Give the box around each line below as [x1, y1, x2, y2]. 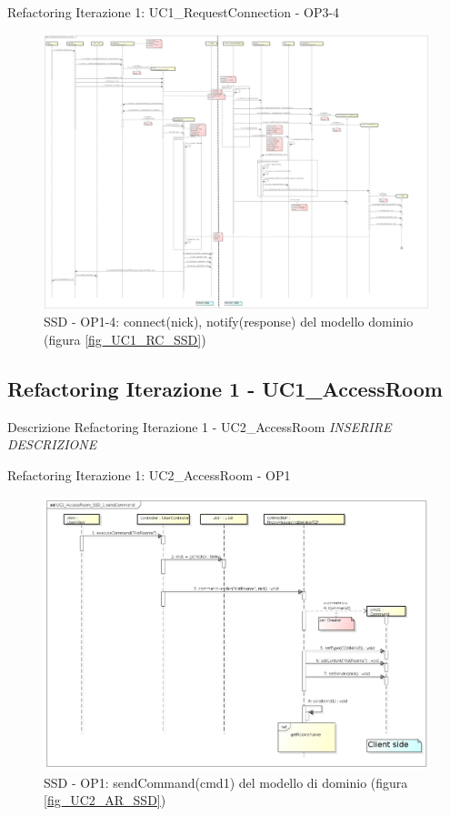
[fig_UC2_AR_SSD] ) [44, 791, 166, 810]
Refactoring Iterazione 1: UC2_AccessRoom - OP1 [7, 466, 291, 485]
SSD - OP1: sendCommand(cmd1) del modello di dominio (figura [44, 772, 408, 791]
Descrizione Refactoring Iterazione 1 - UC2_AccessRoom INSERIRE [7, 417, 392, 436]
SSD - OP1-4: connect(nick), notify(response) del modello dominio [44, 312, 414, 331]
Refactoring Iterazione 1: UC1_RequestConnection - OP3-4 [7, 3, 340, 21]
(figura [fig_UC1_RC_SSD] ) [44, 330, 206, 349]
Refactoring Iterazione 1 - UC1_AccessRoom [7, 375, 443, 403]
